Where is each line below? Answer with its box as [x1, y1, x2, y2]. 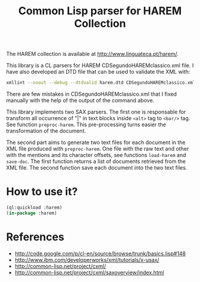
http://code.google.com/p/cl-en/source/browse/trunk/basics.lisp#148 [14, 250, 186, 257]
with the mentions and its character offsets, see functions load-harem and [6, 152, 186, 159]
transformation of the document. [6, 127, 86, 134]
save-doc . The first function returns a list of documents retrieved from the [6, 158, 186, 165]
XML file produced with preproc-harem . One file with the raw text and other [6, 145, 189, 152]
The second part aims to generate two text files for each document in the [6, 139, 186, 146]
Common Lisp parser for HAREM [18, 4, 182, 18]
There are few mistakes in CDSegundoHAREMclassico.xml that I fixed [6, 90, 177, 98]
